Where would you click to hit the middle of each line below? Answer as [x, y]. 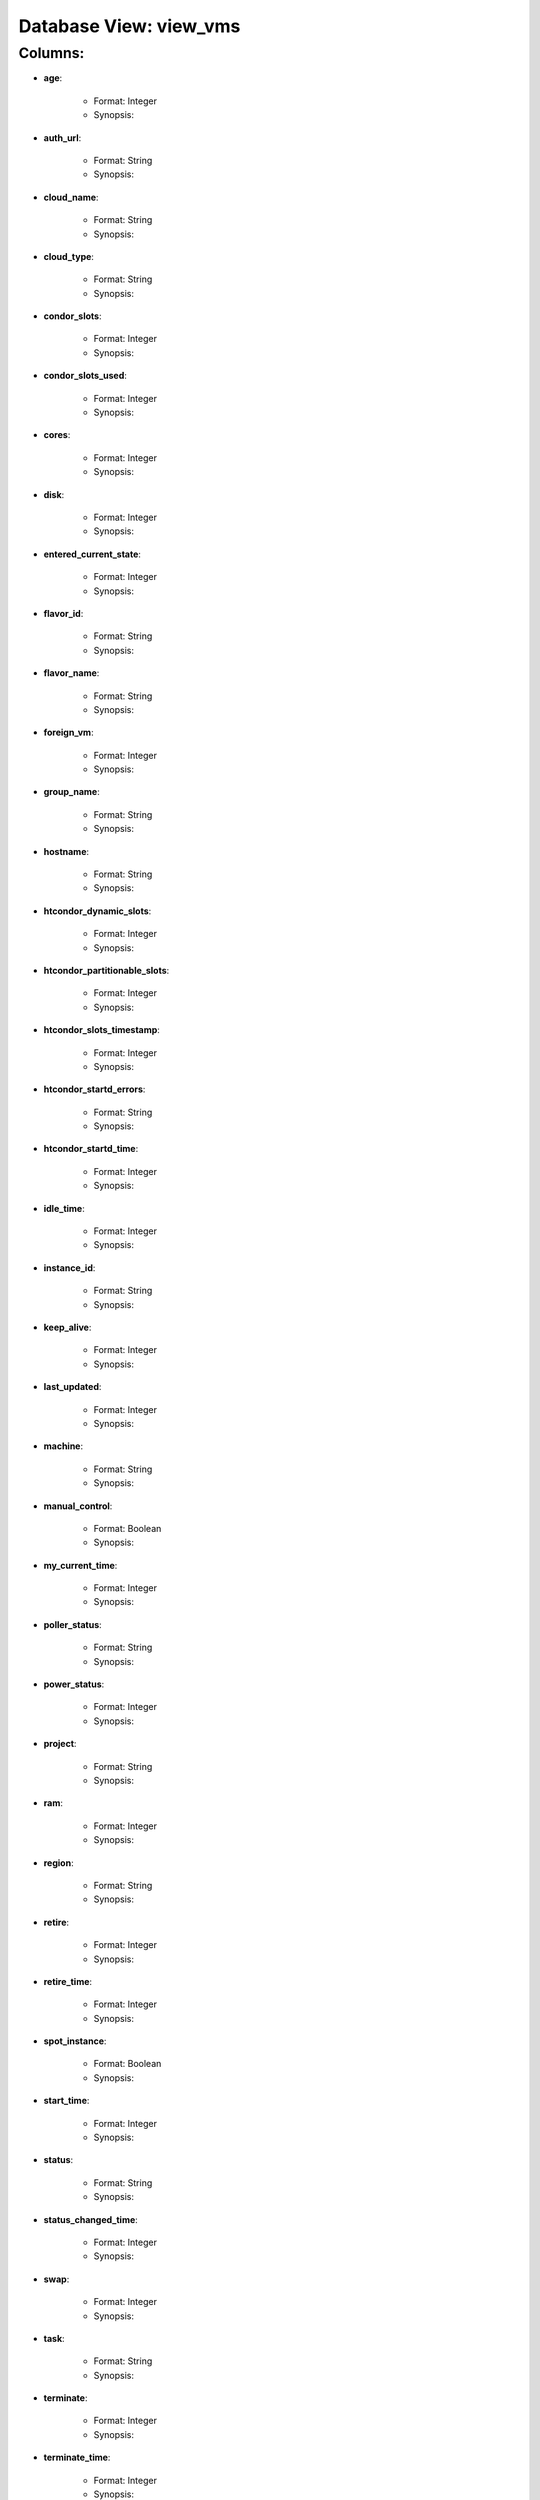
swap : [56, 2279]
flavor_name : [71, 673]
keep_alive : [67, 1327]
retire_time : [68, 1981]
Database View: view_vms [129, 26]
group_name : [71, 792]
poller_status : [72, 1624]
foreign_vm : [68, 732]
